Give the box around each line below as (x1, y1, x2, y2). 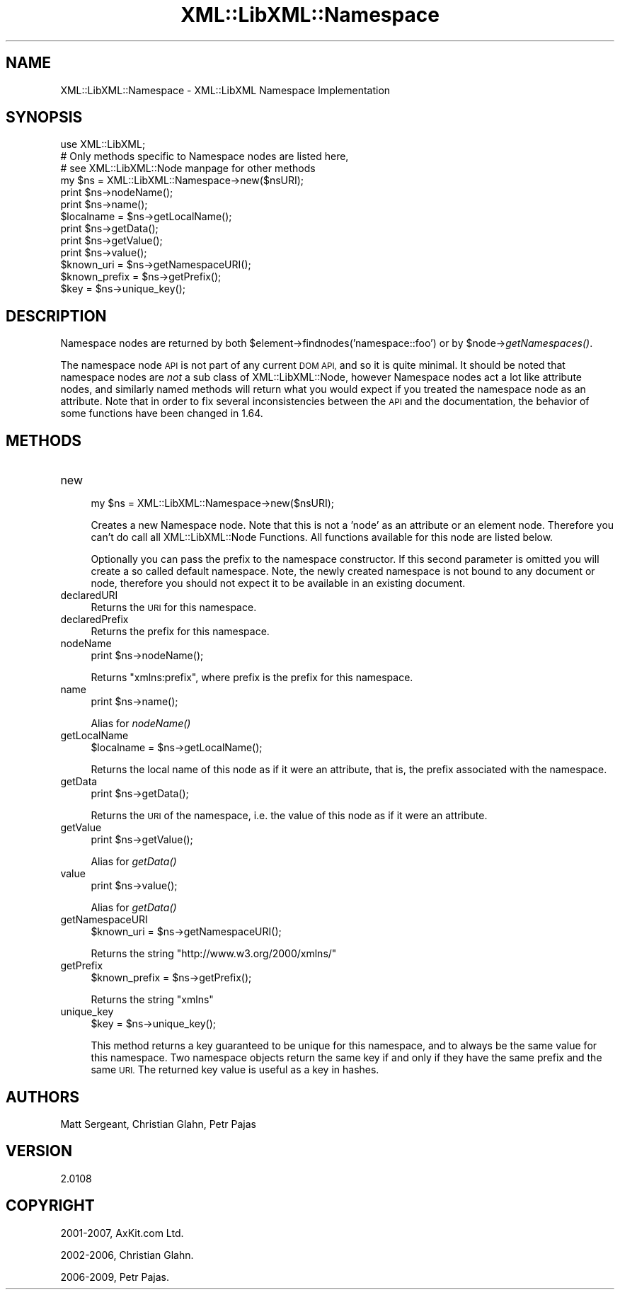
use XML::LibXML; (60, 138, 146, 151)
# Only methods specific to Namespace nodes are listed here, (60, 150, 349, 163)
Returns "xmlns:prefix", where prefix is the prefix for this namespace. (91, 671, 413, 684)
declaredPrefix (60, 613, 129, 626)
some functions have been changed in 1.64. (60, 407, 263, 420)
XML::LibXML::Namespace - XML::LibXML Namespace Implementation (60, 84, 391, 96)
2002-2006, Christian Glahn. (60, 1248, 194, 1261)
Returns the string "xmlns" (91, 993, 214, 1006)
